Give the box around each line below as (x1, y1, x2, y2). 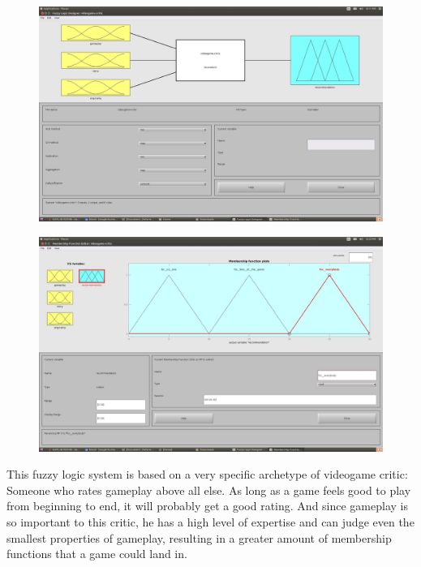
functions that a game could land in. (6, 545, 187, 562)
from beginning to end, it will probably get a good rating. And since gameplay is (6, 497, 408, 514)
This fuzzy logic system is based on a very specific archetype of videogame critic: (6, 466, 408, 483)
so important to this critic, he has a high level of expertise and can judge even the (6, 513, 415, 530)
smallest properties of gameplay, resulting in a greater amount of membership (6, 529, 392, 546)
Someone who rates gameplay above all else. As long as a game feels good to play (6, 481, 411, 498)
